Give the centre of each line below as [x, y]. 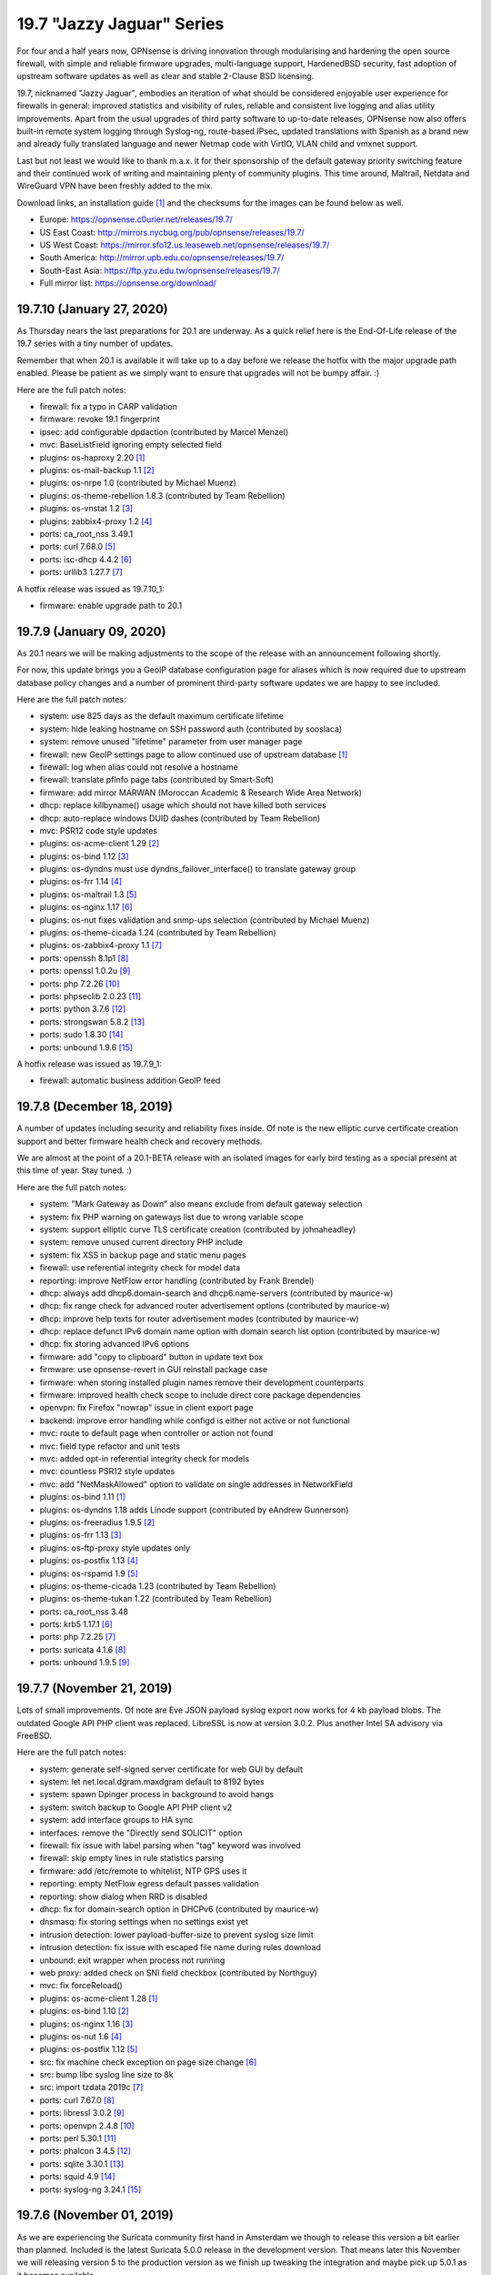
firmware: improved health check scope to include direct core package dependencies [200, 1395]
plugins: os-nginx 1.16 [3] [86, 2024]
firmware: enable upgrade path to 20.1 [111, 605]
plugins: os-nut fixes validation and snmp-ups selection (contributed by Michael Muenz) [205, 920]
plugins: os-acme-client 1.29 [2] [100, 844]
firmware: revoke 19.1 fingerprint [100, 420]
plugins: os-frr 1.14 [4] [81, 882]
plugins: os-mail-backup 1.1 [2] [97, 470]
